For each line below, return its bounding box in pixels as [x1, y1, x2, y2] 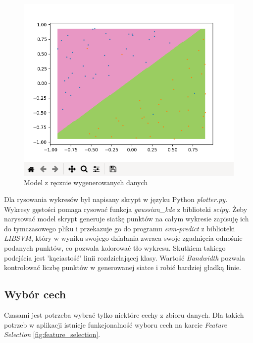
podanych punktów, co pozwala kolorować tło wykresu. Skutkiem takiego [4, 242, 226, 253]
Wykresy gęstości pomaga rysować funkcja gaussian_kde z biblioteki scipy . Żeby [4, 204, 248, 214]
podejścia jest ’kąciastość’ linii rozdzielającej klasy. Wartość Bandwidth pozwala [4, 252, 246, 263]
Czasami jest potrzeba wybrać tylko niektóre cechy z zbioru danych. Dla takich [4, 309, 244, 320]
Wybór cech [4, 286, 66, 302]
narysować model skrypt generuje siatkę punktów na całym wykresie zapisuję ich [4, 213, 249, 224]
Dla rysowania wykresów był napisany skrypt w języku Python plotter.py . [4, 194, 228, 204]
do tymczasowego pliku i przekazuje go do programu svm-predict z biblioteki [4, 223, 235, 233]
